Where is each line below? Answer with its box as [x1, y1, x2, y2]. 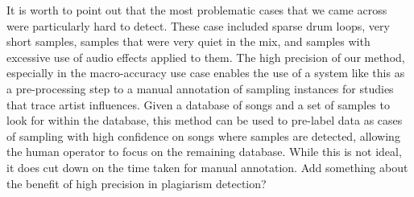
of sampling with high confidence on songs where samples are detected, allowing [6, 127, 400, 144]
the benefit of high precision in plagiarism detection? [6, 174, 267, 191]
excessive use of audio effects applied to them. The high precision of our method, [6, 48, 405, 65]
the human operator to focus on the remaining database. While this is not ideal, [6, 143, 402, 160]
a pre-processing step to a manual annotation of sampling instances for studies [6, 80, 394, 96]
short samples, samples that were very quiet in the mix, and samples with [6, 33, 371, 50]
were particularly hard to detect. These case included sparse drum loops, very [6, 17, 390, 34]
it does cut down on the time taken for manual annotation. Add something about [6, 158, 408, 175]
